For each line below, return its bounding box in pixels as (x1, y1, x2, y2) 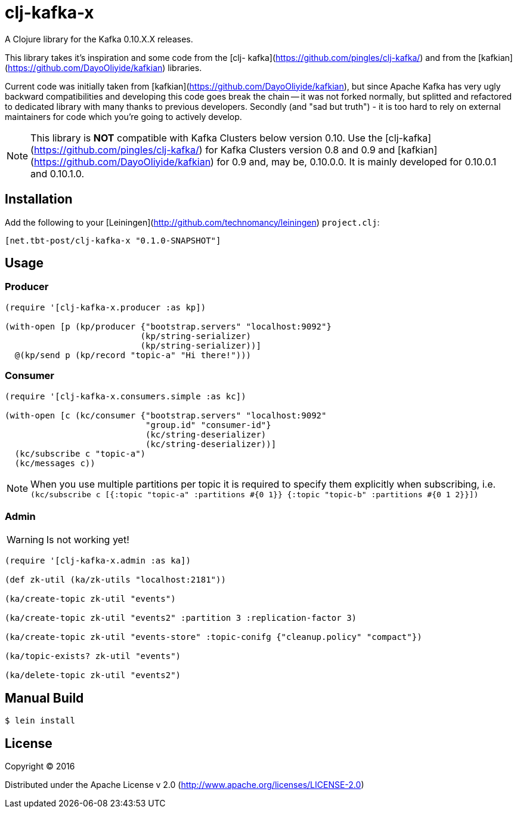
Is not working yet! (46, 534, 129, 546)
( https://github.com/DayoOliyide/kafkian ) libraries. (5, 62, 202, 73)
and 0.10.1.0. (30, 167, 85, 180)
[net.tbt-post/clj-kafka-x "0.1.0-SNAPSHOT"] (5, 235, 221, 245)
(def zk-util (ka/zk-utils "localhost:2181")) (5, 575, 226, 585)
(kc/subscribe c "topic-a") (14, 448, 146, 458)
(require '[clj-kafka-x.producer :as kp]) (5, 302, 206, 312)
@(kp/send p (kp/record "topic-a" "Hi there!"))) (14, 350, 252, 360)
